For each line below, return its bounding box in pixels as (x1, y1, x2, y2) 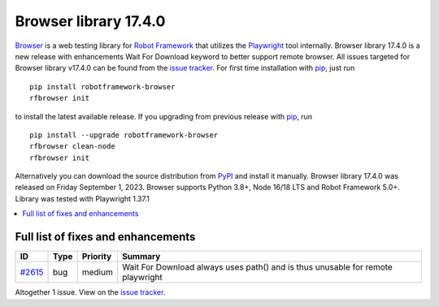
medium (81, 266, 113, 278)
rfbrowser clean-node (29, 142, 115, 151)
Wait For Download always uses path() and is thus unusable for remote (122, 262, 393, 273)
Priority (81, 251, 112, 262)
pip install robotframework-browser (29, 82, 176, 91)
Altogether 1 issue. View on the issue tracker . (15, 288, 166, 297)
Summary (122, 251, 161, 262)
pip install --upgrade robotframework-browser (29, 130, 219, 140)
